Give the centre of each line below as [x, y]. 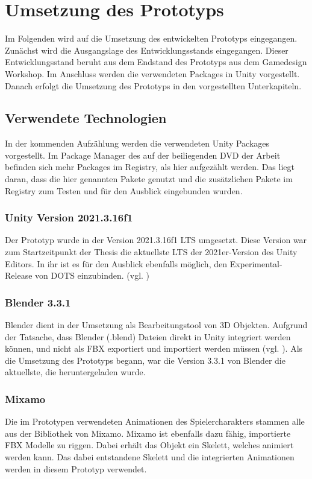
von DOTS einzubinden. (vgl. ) [92, 275]
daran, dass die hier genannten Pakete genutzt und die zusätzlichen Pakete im [149, 179]
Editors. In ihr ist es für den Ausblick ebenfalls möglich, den [116, 263]
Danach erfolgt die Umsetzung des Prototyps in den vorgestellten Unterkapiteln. [153, 85]
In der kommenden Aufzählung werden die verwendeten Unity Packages [137, 143]
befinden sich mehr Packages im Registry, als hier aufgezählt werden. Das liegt [150, 167]
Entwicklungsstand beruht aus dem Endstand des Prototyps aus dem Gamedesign [156, 62]
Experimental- [256, 263]
